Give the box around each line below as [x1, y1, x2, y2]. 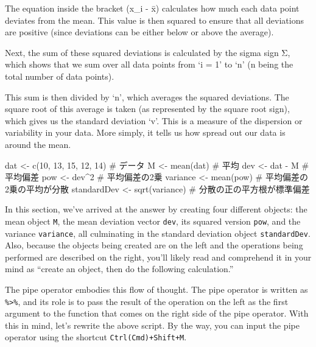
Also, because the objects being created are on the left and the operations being [5, 239, 303, 251]
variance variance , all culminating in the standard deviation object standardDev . [5, 226, 311, 239]
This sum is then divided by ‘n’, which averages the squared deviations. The [5, 90, 289, 103]
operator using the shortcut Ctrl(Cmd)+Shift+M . [5, 331, 187, 343]
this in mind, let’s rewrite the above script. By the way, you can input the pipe [5, 318, 300, 331]
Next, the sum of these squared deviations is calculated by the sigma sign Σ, [5, 46, 290, 58]
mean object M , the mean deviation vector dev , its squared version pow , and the [5, 214, 301, 227]
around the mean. [5, 138, 71, 150]
